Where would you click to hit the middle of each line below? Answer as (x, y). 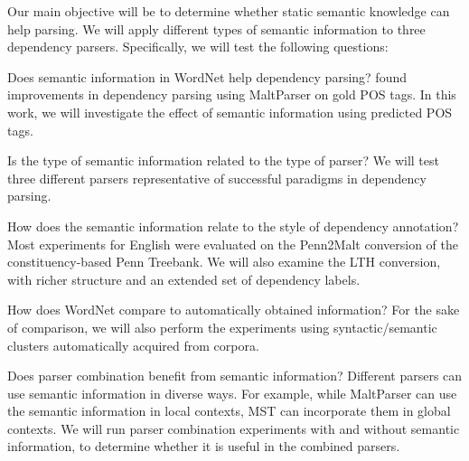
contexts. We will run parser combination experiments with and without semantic (234, 428)
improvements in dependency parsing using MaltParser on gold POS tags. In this (232, 94)
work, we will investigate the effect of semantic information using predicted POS (230, 112)
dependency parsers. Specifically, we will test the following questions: (198, 47)
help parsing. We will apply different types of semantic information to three (216, 28)
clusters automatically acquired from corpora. (133, 345)
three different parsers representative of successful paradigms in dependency (217, 178)
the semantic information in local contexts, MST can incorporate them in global (229, 411)
